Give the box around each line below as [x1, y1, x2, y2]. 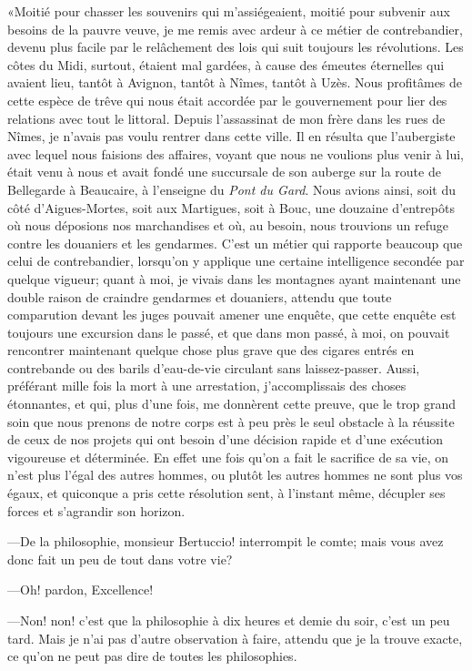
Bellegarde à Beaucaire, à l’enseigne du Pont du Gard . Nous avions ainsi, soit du [7, 179, 456, 198]
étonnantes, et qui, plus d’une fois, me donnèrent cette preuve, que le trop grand [7, 394, 457, 413]
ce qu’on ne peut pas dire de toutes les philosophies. [7, 646, 297, 666]
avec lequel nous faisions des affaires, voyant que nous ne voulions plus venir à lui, [7, 144, 464, 163]
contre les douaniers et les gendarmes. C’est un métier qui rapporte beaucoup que [7, 233, 463, 252]
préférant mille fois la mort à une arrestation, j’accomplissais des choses [7, 376, 407, 395]
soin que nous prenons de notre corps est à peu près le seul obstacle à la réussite [7, 412, 455, 431]
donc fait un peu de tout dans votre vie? [7, 549, 233, 568]
